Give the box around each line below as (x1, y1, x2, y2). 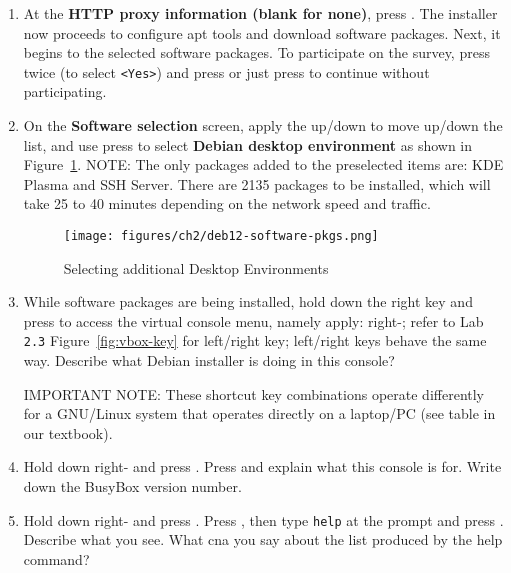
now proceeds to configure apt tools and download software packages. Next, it (23, 22, 501, 43)
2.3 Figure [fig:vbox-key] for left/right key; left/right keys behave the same (23, 330, 487, 351)
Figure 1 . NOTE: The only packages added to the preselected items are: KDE (23, 154, 504, 175)
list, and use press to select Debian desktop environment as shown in (23, 134, 473, 155)
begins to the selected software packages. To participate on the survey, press (23, 42, 490, 63)
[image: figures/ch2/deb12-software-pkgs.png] (63, 229, 379, 243)
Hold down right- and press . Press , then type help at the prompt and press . (23, 509, 504, 530)
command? (23, 548, 90, 569)
